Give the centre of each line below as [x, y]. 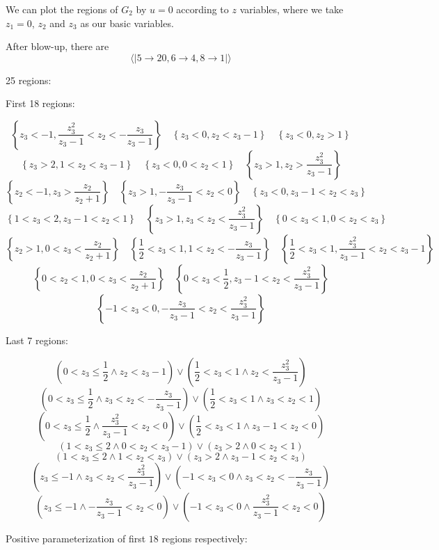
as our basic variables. [127, 23]
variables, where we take [292, 9]
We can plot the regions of [62, 9]
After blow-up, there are [57, 46]
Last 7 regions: [37, 340]
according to [202, 9]
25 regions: [29, 80]
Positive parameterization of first [76, 538]
